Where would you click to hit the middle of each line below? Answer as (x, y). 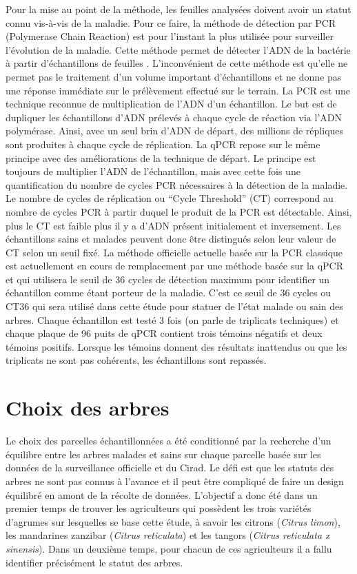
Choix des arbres (88, 408)
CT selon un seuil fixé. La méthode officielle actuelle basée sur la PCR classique (174, 252)
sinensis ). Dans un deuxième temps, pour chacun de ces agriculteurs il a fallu (169, 548)
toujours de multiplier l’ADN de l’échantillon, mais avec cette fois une (153, 171)
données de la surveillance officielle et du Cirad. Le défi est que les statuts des (170, 468)
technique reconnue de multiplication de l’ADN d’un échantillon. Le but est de (171, 104)
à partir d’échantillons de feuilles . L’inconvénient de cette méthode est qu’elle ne (177, 63)
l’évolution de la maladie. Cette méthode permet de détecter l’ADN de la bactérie (178, 49)
